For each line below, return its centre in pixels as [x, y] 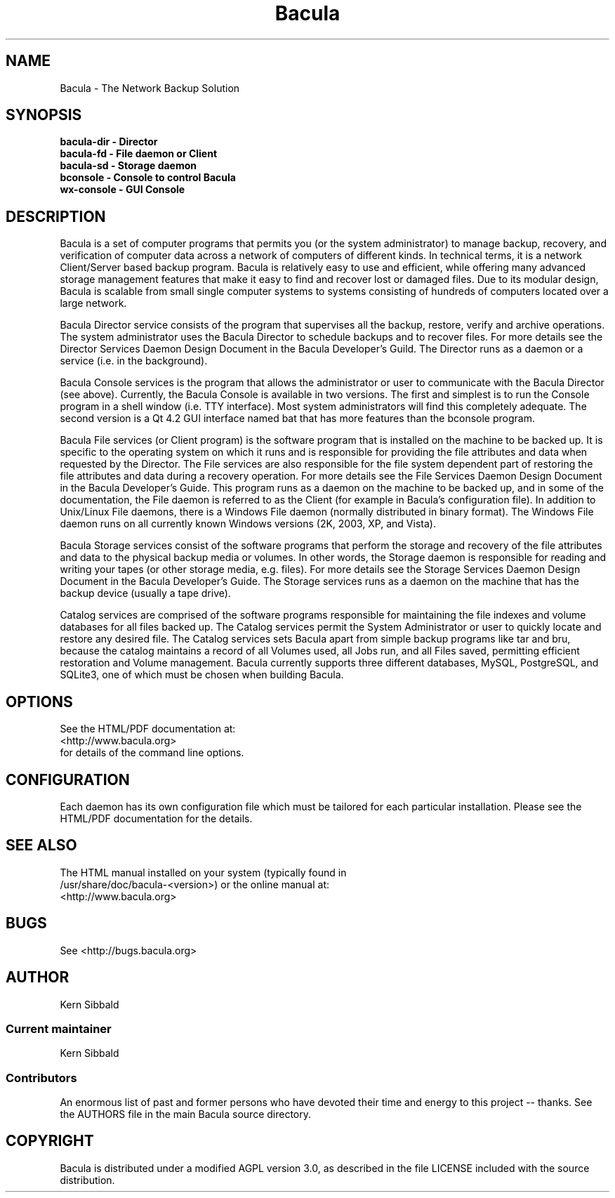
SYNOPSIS [44, 115]
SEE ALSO [41, 845]
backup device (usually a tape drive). [145, 593]
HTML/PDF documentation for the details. [156, 818]
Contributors [41, 1078]
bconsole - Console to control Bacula [148, 178]
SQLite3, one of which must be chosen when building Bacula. [202, 675]
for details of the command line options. [152, 753]
